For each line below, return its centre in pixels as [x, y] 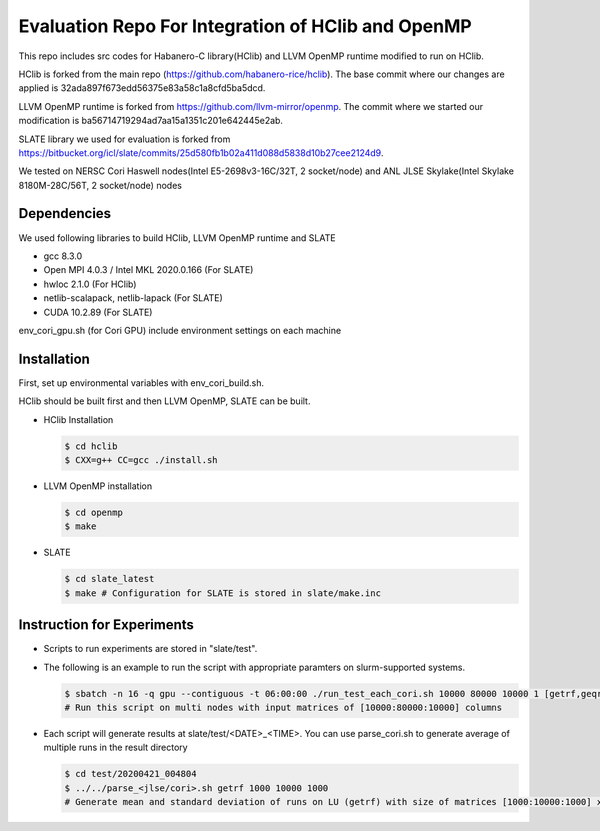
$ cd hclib [91, 446]
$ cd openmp [94, 512]
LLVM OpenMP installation [98, 486]
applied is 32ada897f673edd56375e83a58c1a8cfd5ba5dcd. [142, 88]
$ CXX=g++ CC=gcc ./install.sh [141, 459]
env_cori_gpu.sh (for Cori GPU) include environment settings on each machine [180, 330]
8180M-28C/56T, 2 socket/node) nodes [100, 185]
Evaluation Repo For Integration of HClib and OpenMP [245, 26]
